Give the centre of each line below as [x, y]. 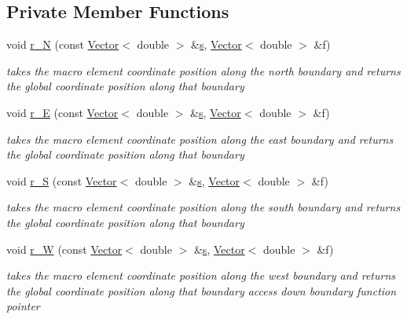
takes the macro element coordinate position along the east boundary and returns [200, 139]
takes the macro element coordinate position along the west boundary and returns [201, 275]
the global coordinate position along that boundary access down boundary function [202, 290]
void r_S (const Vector [62, 180]
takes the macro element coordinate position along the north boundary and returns [203, 70]
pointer [23, 306]
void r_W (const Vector [64, 249]
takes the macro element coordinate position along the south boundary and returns [203, 207]
